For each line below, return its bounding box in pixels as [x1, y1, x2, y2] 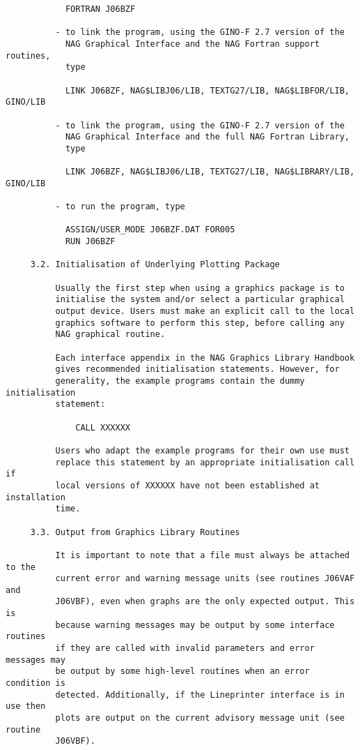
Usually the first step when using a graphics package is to [55, 283, 345, 293]
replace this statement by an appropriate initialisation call [55, 457, 355, 467]
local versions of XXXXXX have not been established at [55, 480, 320, 490]
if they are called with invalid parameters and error [55, 643, 315, 654]
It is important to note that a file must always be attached [55, 550, 350, 560]
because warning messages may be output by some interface [55, 620, 335, 630]
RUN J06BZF [65, 237, 116, 247]
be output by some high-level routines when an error [55, 666, 310, 677]
